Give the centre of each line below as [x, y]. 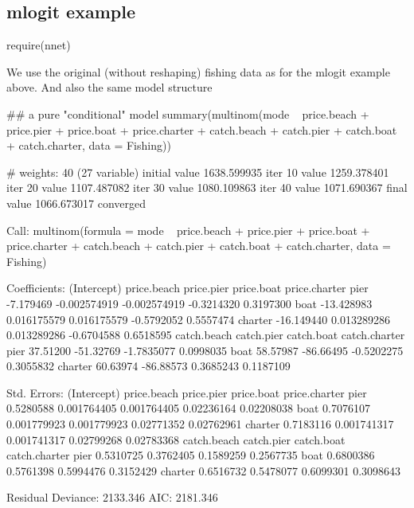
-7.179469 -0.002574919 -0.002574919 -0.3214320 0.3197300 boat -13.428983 [189, 303]
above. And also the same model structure [109, 87]
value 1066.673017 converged [76, 203]
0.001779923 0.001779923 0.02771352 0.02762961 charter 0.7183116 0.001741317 [200, 424]
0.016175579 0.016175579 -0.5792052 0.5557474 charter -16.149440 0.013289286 [198, 319]
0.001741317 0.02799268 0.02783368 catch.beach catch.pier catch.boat [176, 439]
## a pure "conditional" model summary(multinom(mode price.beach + [188, 113]
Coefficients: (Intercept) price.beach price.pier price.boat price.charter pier [187, 288]
